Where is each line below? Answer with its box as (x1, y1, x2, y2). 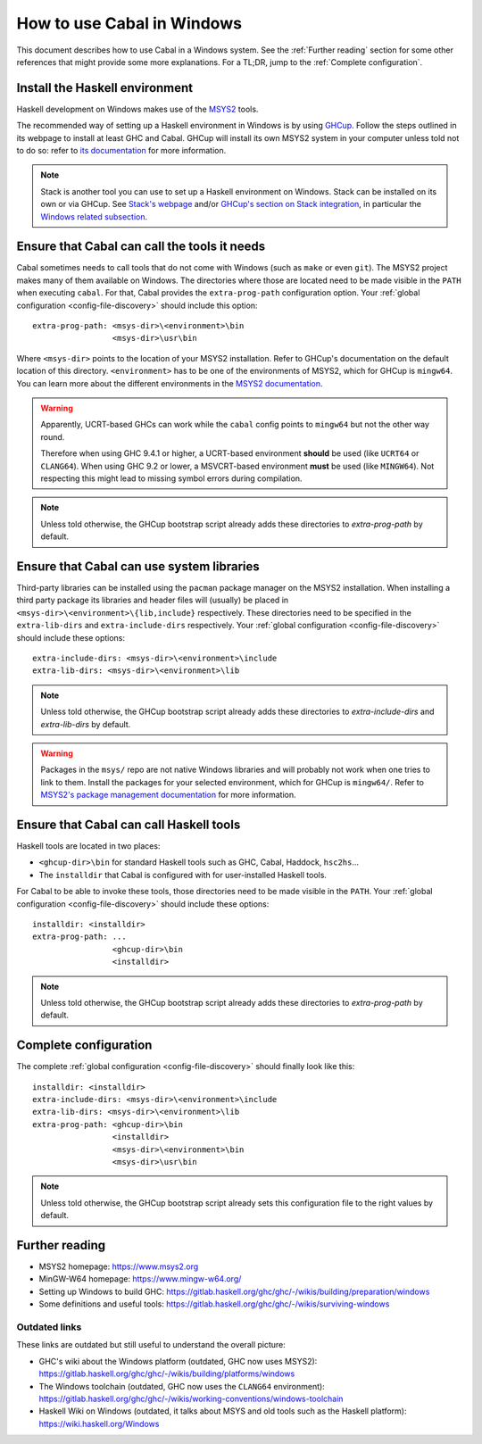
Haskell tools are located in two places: (16, 841, 161, 851)
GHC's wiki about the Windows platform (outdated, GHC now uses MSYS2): (38, 1356, 318, 1366)
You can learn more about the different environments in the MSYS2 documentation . (16, 378, 323, 388)
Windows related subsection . (40, 211, 147, 222)
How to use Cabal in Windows (16, 13, 243, 33)
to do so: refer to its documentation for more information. (16, 145, 227, 156)
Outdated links (16, 1321, 82, 1333)
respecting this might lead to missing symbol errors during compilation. (40, 473, 303, 484)
